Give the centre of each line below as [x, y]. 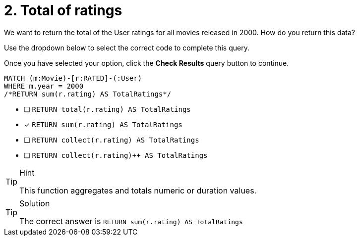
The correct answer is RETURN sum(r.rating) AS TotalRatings [131, 221]
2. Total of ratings [63, 10]
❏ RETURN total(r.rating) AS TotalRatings [107, 109]
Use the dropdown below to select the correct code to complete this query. [127, 48]
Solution [35, 203]
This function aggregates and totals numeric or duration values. [138, 190]
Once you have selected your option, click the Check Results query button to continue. [147, 63]
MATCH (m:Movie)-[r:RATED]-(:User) [73, 78]
